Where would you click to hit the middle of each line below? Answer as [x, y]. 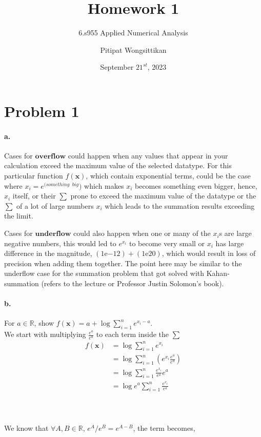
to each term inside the [132, 334]
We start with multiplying [45, 334]
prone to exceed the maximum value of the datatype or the [163, 196]
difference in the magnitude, [48, 253]
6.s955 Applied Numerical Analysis [133, 33]
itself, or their [34, 196]
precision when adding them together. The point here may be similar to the [123, 263]
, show [44, 323]
